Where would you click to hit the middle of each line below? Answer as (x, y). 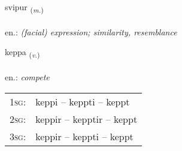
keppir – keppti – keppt (84, 136)
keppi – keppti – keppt (83, 101)
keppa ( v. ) (22, 53)
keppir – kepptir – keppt (87, 119)
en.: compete (27, 77)
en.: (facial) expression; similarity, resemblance (91, 31)
